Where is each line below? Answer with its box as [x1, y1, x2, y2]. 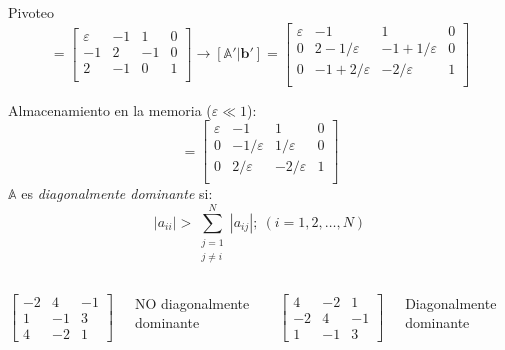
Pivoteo [8, 2, 55, 22]
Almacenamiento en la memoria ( [8, 99, 212, 120]
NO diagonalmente [134, 292, 250, 313]
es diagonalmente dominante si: [21, 183, 213, 204]
